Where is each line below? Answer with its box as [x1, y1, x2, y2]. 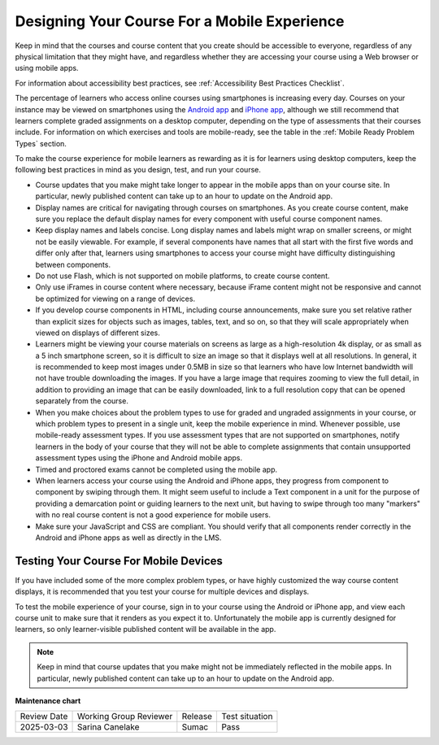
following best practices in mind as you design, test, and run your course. [15, 165, 262, 175]
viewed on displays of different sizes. [35, 328, 160, 338]
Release [181, 711, 213, 722]
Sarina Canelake [76, 721, 140, 733]
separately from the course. [35, 396, 129, 406]
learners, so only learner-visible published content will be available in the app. [15, 625, 276, 634]
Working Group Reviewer [76, 711, 173, 722]
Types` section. [15, 138, 67, 148]
